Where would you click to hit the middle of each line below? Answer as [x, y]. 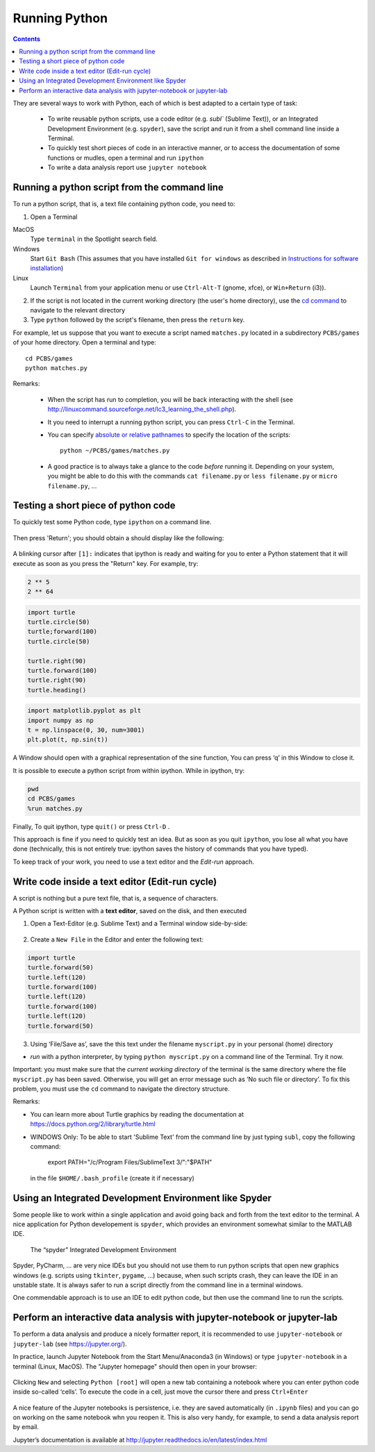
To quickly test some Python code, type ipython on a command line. [112, 522]
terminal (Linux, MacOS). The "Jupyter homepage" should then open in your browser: [135, 1366]
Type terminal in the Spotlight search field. [94, 239]
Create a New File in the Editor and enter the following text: [117, 939]
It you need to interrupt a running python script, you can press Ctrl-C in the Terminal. [171, 422]
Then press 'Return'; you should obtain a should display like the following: [118, 537]
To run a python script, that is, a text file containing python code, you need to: [124, 204]
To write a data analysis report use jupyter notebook [127, 167]
